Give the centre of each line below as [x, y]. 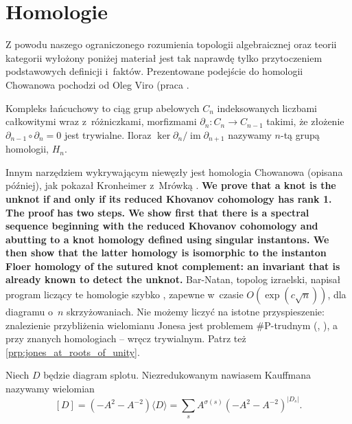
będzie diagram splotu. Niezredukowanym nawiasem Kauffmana [177, 375]
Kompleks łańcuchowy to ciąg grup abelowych [103, 108]
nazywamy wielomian [50, 389]
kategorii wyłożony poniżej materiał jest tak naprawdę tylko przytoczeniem [164, 57]
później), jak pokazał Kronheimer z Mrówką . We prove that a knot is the [171, 185]
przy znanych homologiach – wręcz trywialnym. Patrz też [126, 338]
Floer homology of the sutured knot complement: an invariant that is [173, 266]
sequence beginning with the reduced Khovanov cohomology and [162, 226]
